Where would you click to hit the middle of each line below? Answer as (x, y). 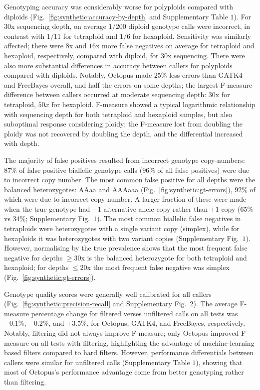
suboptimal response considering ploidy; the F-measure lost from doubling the (124, 124)
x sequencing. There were (206, 55)
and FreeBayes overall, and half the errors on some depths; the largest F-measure (128, 84)
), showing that (219, 362)
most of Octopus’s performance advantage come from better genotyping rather (124, 372)
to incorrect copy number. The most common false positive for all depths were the (130, 180)
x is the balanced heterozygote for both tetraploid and (164, 257)
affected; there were (34, 46)
